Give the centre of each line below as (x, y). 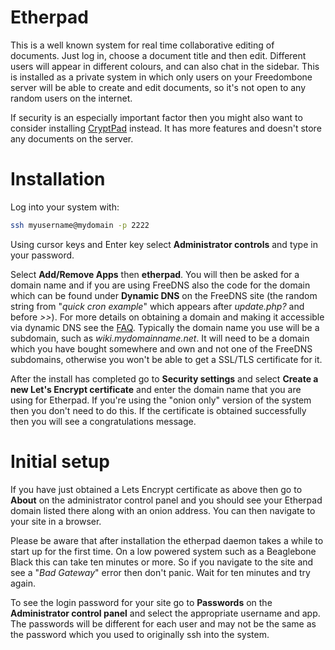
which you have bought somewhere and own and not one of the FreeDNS (161, 348)
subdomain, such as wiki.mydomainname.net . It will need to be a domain (160, 338)
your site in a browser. (56, 521)
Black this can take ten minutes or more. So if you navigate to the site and (162, 562)
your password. (42, 255)
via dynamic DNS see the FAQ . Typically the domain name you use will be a (165, 327)
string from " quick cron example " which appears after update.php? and (157, 306)
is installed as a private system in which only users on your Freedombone (161, 77)
